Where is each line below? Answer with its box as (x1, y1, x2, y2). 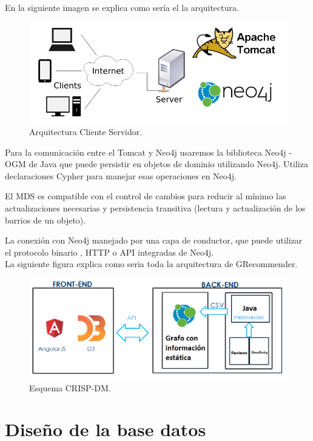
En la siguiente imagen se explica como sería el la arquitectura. (5, 1, 239, 13)
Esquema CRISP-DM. (29, 381, 111, 394)
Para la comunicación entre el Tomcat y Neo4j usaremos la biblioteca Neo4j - (5, 145, 292, 158)
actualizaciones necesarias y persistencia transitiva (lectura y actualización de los (5, 201, 306, 214)
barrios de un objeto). (5, 213, 86, 226)
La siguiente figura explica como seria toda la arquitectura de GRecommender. (5, 257, 298, 270)
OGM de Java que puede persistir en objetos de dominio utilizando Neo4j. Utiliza (5, 157, 308, 170)
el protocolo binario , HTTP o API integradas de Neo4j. (5, 245, 214, 258)
